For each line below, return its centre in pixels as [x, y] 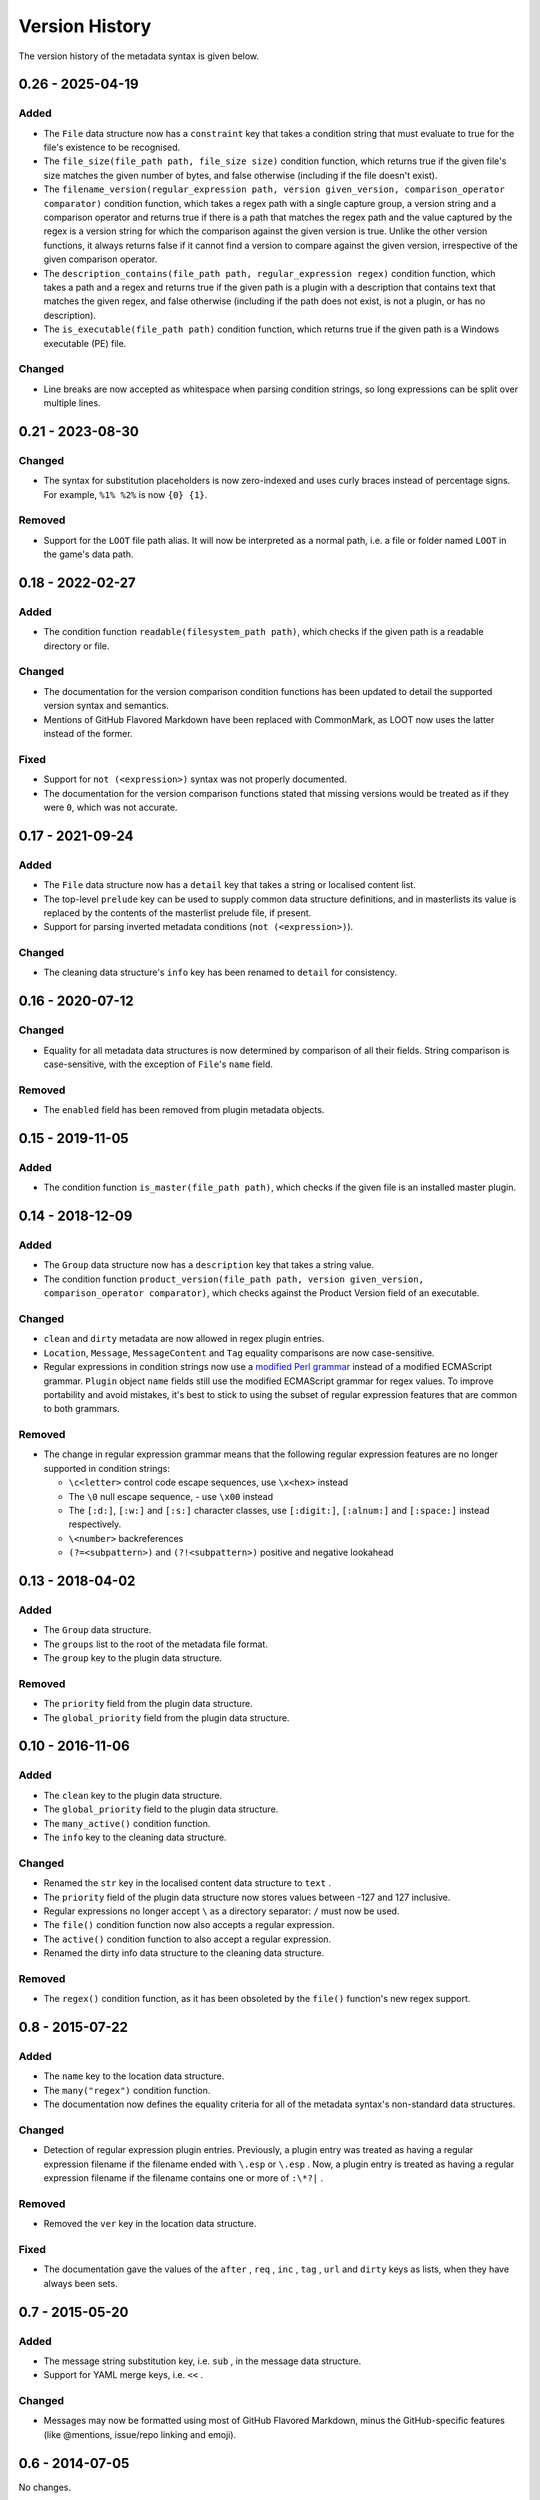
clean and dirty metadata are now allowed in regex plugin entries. [184, 1339]
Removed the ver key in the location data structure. [150, 2224]
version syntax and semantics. [106, 706]
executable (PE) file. [85, 343]
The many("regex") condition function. [127, 2090]
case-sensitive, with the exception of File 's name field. [158, 1064]
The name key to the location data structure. [134, 2076]
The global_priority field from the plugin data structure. [166, 1717]
